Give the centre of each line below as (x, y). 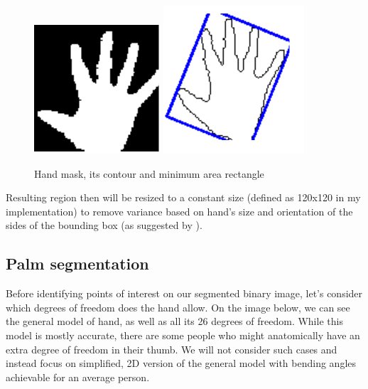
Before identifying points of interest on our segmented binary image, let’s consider (184, 293)
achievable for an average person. (78, 377)
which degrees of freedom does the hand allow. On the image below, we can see (178, 307)
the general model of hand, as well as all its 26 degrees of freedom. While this (174, 321)
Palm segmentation (77, 263)
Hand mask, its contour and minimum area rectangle (149, 173)
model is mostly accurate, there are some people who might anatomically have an (183, 335)
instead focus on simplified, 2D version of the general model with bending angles (181, 363)
